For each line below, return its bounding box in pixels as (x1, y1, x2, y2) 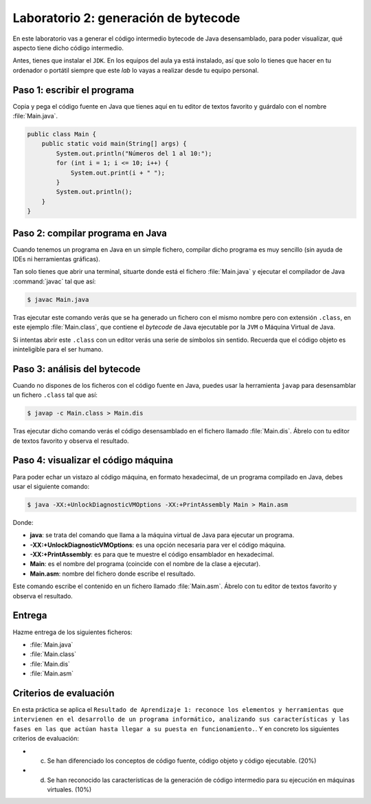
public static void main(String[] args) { (41, 140, 187, 148)
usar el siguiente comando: (12, 482, 90, 490)
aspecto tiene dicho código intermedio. (12, 43, 124, 52)
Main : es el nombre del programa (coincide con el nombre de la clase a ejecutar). (30, 560, 261, 568)
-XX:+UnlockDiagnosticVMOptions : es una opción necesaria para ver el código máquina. (30, 541, 286, 549)
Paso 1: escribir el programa (12, 84, 135, 96)
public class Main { (27, 131, 96, 138)
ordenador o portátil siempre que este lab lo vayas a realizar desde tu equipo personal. (12, 66, 259, 74)
